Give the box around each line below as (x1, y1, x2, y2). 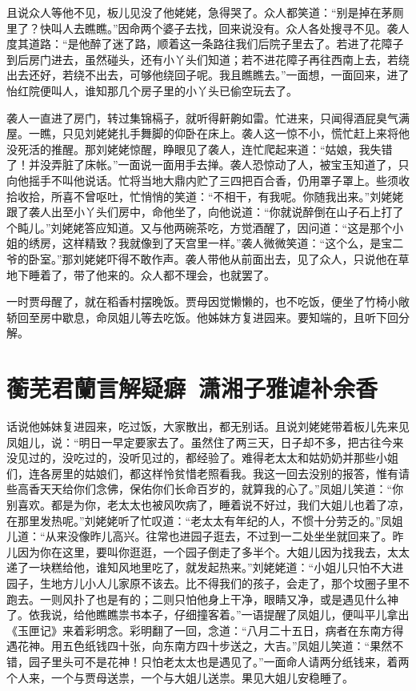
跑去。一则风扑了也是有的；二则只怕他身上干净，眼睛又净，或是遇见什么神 (6, 590, 398, 607)
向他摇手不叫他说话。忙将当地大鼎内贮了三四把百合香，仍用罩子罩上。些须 (6, 171, 398, 188)
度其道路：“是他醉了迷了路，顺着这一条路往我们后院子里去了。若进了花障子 (6, 35, 404, 52)
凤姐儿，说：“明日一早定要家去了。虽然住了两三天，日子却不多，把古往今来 (6, 433, 404, 450)
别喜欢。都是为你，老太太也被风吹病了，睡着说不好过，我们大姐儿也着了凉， (6, 496, 410, 512)
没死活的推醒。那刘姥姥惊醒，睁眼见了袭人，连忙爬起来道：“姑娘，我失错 (6, 140, 393, 157)
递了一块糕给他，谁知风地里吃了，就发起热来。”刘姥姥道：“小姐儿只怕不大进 (6, 559, 404, 576)
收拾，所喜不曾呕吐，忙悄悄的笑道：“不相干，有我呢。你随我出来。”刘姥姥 (17, 187, 404, 204)
